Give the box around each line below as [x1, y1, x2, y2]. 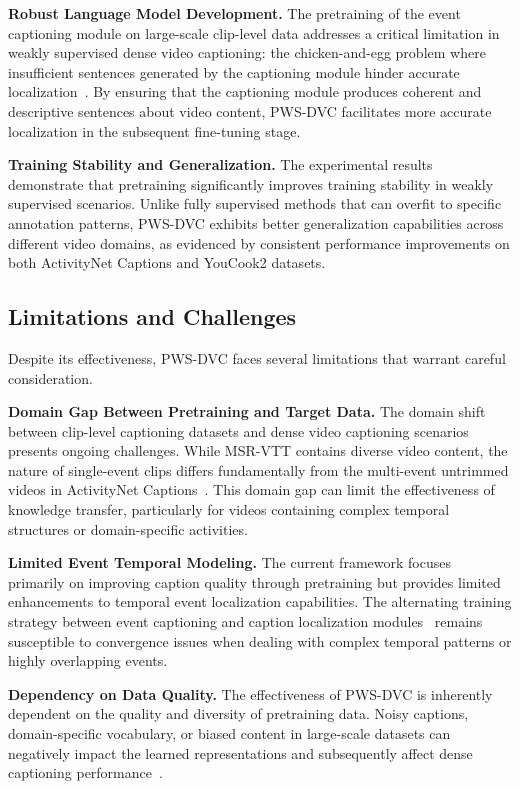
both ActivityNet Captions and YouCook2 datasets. [8, 252, 326, 273]
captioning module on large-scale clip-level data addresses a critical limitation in [8, 22, 500, 43]
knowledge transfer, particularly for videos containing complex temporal [8, 499, 450, 520]
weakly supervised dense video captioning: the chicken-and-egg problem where [8, 42, 486, 63]
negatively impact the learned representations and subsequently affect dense [8, 742, 473, 763]
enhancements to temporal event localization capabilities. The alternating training [8, 591, 512, 612]
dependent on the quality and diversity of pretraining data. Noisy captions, [8, 703, 469, 724]
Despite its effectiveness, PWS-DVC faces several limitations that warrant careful [8, 347, 506, 368]
